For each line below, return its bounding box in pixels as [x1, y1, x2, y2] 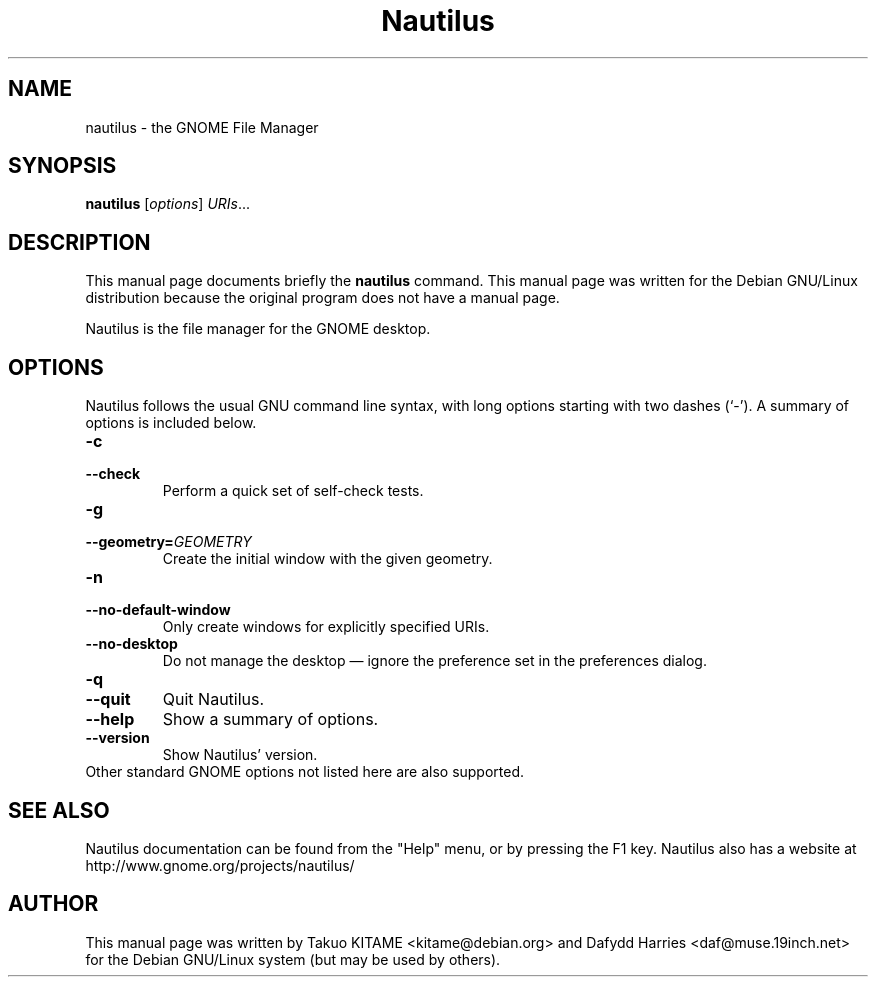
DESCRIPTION [8, 229, 151, 255]
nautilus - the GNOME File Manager [85, 118, 319, 136]
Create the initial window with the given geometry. [162, 550, 493, 568]
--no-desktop [85, 635, 178, 653]
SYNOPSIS [8, 153, 117, 179]
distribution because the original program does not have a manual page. [85, 289, 560, 307]
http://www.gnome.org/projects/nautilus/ [85, 856, 355, 874]
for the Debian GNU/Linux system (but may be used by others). [85, 950, 501, 968]
